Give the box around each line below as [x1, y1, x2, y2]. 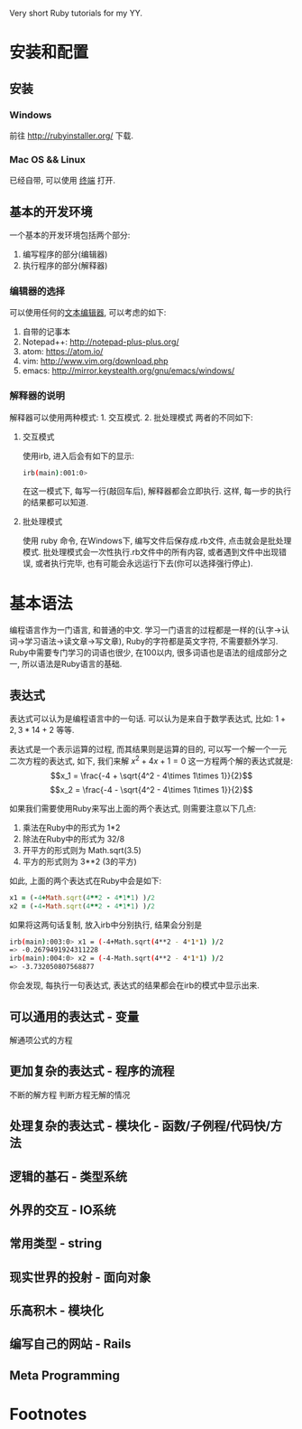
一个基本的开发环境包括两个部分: [9, 230, 131, 240]
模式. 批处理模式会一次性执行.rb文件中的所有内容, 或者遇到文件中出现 [22, 547, 279, 558]
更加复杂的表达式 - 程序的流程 [9, 1064, 175, 1079]
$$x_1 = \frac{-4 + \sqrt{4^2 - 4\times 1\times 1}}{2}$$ [50, 770, 253, 781]
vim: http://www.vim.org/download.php [22, 356, 169, 367]
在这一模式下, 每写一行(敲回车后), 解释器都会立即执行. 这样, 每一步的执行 [22, 485, 291, 496]
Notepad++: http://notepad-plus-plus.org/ [22, 336, 179, 347]
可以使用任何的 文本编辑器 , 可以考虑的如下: [9, 307, 167, 318]
